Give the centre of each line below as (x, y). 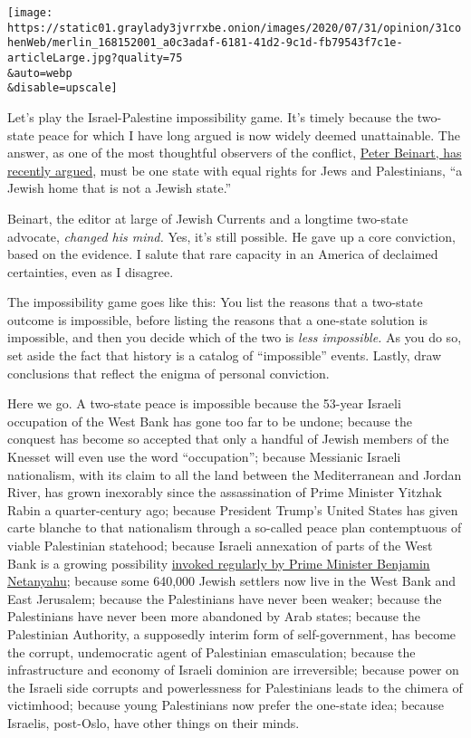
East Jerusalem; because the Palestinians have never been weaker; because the (225, 598)
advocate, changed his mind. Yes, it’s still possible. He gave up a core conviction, (231, 236)
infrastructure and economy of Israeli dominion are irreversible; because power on (233, 670)
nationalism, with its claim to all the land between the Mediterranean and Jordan (235, 474)
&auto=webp (40, 73)
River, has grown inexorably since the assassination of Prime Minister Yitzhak (225, 492)
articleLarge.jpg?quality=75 (95, 58)
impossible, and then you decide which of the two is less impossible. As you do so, (235, 337)
